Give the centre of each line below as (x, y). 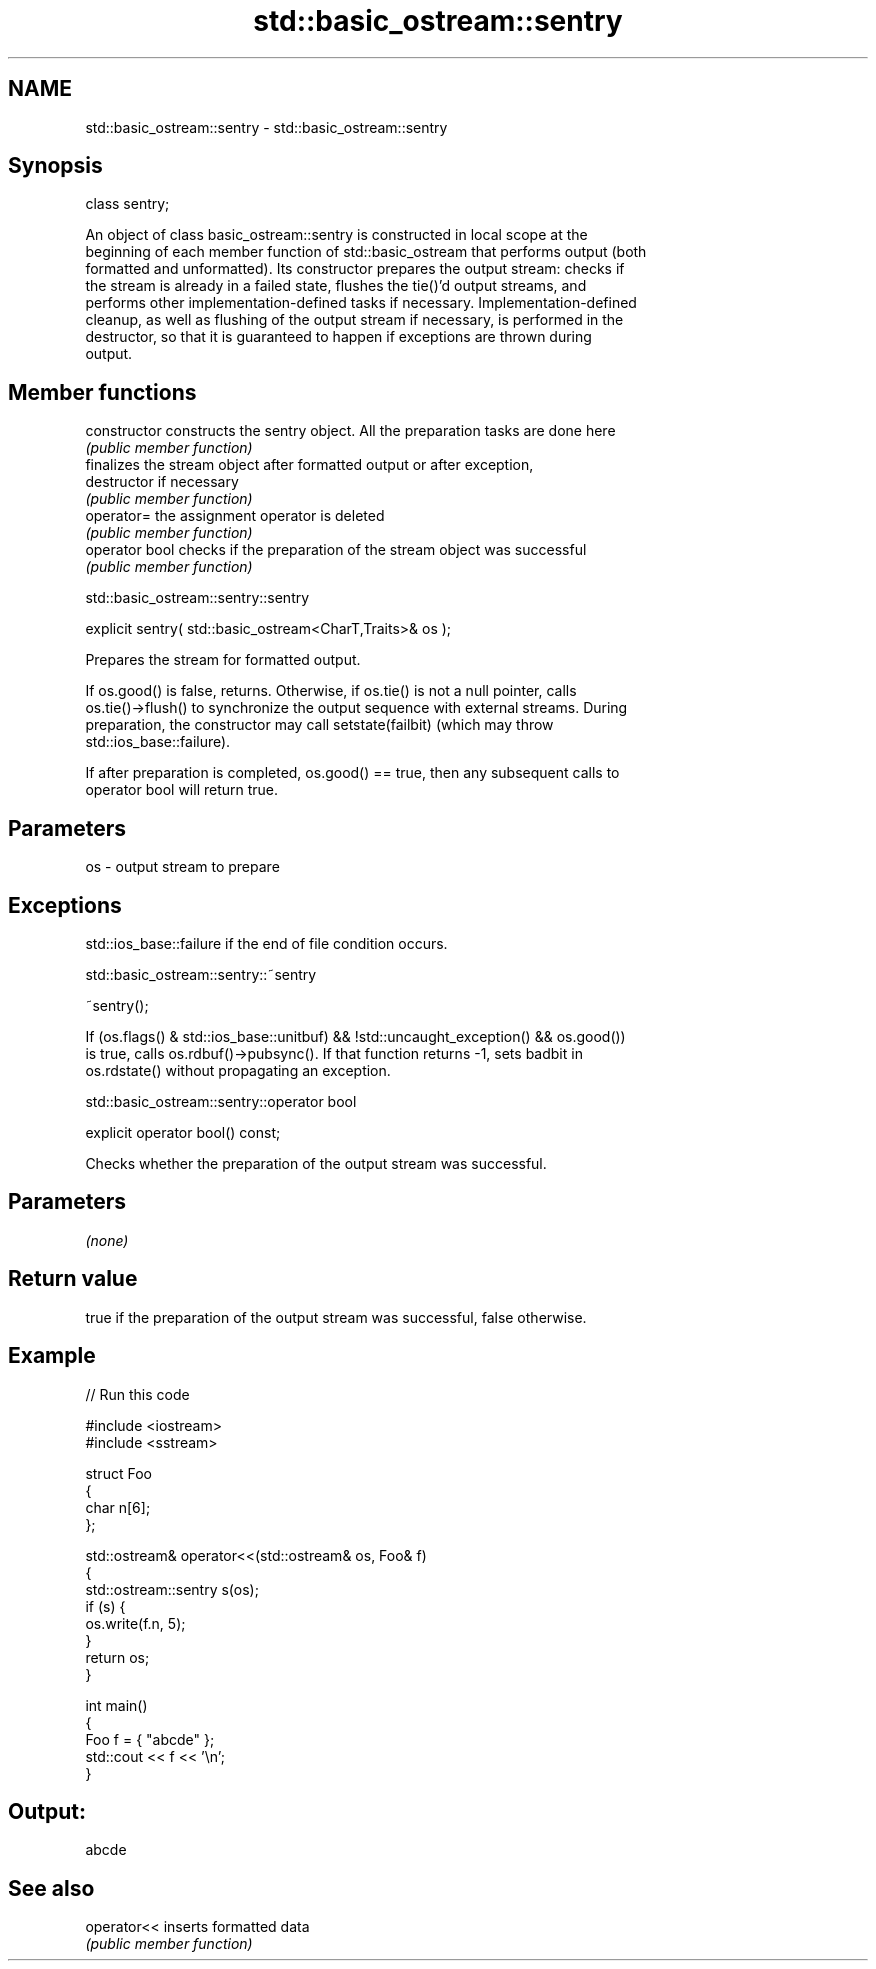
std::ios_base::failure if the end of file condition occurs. (266, 943)
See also (51, 1888)
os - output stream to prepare (182, 867)
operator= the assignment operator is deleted (235, 516)
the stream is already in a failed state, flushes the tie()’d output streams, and (336, 286)
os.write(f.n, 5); (135, 1623)
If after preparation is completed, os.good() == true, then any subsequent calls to (352, 773)
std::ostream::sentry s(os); (172, 1589)
